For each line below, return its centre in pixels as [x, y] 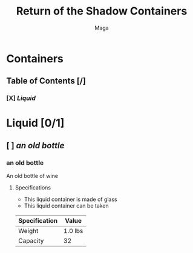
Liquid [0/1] [35, 123]
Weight [28, 231]
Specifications [33, 188]
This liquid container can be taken [66, 206]
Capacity [31, 241]
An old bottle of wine [32, 176]
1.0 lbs [73, 231]
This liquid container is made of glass [71, 199]
